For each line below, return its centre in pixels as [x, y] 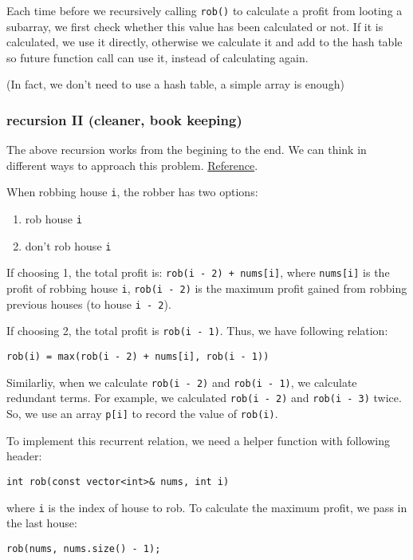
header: [24, 456]
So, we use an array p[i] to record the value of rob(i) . [142, 413]
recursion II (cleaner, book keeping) [124, 119]
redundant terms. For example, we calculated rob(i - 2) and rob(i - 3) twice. [204, 398]
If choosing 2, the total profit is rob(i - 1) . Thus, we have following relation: [197, 331]
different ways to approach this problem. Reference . [132, 165]
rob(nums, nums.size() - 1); [84, 548]
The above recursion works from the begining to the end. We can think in [187, 150]
